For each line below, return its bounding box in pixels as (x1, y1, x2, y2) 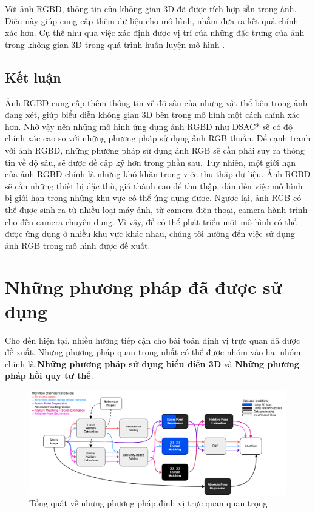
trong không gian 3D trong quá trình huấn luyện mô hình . (5, 38, 225, 50)
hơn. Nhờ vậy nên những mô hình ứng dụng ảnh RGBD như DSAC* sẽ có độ (5, 120, 293, 132)
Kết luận (5, 67, 61, 86)
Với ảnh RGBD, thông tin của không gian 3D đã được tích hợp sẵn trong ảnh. (5, 2, 297, 15)
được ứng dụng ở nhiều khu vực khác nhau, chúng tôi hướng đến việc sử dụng (5, 227, 295, 240)
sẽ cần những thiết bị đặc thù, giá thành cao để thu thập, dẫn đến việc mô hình (5, 179, 303, 192)
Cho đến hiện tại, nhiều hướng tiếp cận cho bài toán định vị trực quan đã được (5, 333, 300, 346)
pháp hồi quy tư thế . (5, 369, 93, 382)
